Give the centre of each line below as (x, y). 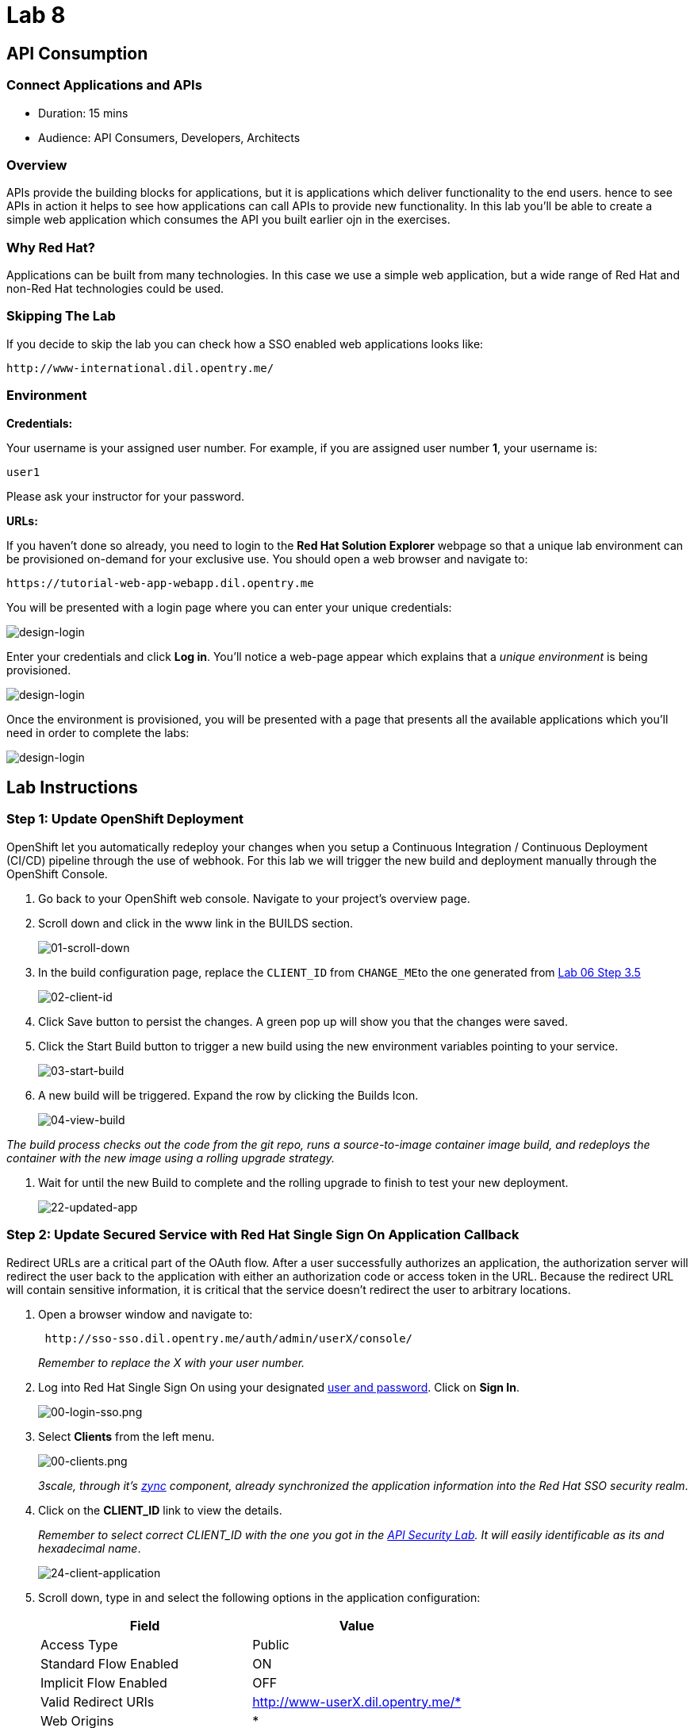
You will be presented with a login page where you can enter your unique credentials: (229, 607)
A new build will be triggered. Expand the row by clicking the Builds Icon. (228, 1095)
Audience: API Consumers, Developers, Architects (169, 137)
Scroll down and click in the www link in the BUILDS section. (196, 923)
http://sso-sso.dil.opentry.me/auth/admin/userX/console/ (229, 1338)
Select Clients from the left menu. (127, 1436)
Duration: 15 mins (83, 113)
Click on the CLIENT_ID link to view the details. (160, 1510)
